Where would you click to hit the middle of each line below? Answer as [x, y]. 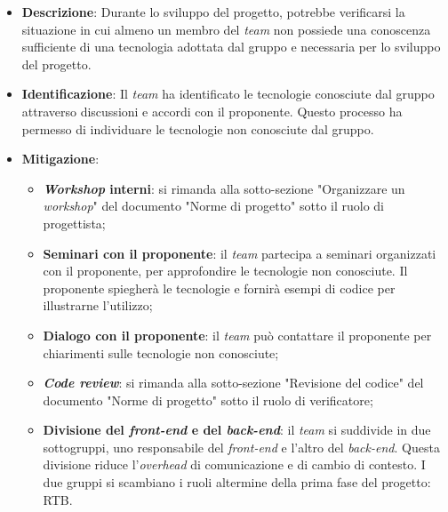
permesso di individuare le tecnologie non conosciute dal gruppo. [198, 128]
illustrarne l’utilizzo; [98, 305]
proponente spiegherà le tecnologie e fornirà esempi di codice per [219, 288]
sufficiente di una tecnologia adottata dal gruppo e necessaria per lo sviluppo [231, 47]
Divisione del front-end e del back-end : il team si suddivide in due [237, 430]
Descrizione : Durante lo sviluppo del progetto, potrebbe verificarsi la [213, 12]
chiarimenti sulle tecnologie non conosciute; [161, 352]
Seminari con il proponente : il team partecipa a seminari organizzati [240, 253]
